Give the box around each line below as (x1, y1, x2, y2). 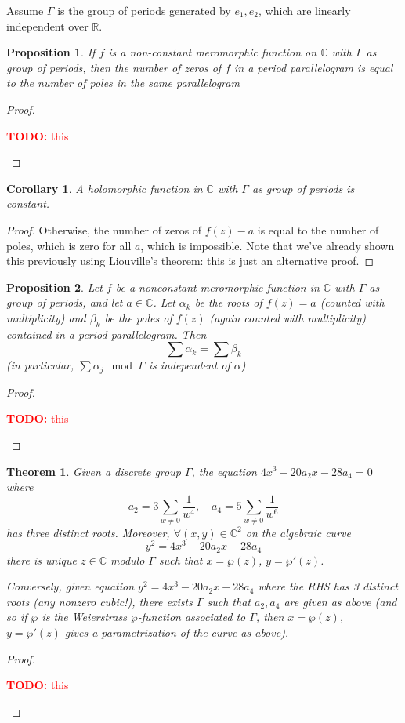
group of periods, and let (6, 294, 123, 311)
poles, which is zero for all (6, 237, 132, 253)
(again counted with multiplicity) (209, 309, 366, 325)
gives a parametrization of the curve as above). (64, 624, 289, 641)
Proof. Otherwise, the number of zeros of (6, 221, 202, 238)
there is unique (6, 551, 78, 568)
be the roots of (194, 294, 262, 311)
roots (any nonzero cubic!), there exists (6, 593, 193, 609)
